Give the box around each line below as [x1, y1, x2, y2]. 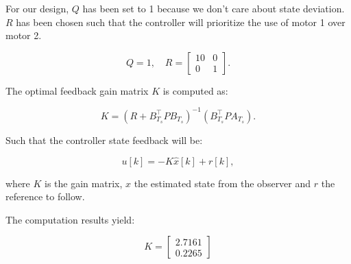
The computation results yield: [5, 212, 135, 226]
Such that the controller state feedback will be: [5, 132, 203, 147]
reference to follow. [5, 189, 85, 204]
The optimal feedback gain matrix [5, 83, 149, 97]
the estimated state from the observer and [134, 176, 311, 190]
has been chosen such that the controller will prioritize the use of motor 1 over [16, 14, 346, 29]
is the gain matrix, [45, 176, 123, 190]
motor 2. [5, 28, 42, 43]
